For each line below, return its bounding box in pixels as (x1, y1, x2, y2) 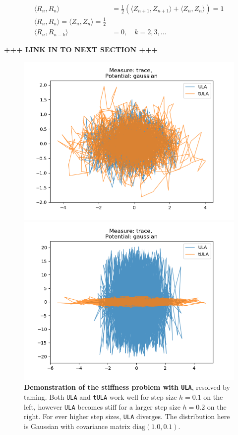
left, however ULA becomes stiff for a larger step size (24, 401, 180, 412)
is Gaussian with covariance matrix (24, 421, 130, 431)
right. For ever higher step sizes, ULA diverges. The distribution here (24, 411, 230, 422)
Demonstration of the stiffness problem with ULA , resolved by (24, 382, 230, 392)
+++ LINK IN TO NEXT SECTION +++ (4, 44, 158, 55)
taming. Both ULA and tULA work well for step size (24, 391, 177, 402)
